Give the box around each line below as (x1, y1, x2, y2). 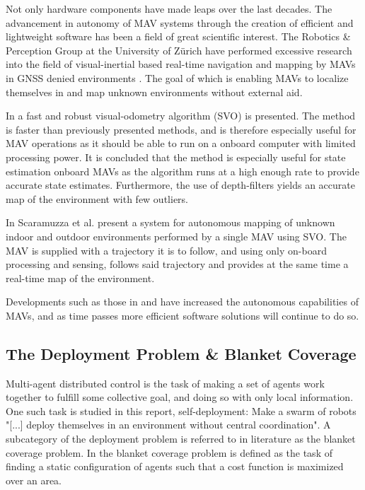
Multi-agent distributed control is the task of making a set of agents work (6, 375, 325, 390)
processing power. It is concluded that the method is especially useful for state (6, 149, 346, 164)
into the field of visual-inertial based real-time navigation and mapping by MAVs (6, 57, 356, 71)
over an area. (6, 472, 62, 487)
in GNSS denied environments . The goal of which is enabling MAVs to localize (6, 70, 349, 85)
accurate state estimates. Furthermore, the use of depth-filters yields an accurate (6, 177, 355, 192)
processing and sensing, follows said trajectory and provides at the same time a (6, 257, 349, 272)
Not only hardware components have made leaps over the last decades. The (6, 1, 332, 16)
